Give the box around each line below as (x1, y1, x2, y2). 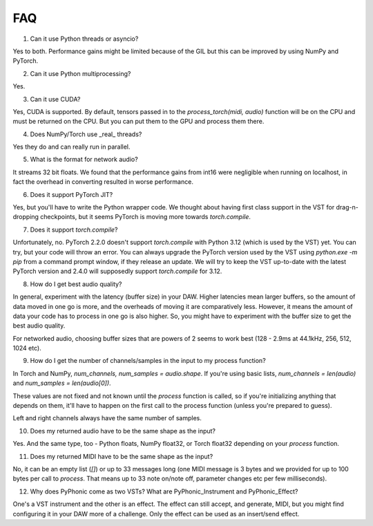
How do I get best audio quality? (30, 280, 122, 288)
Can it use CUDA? (30, 95, 81, 103)
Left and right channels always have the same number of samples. (12, 414, 202, 422)
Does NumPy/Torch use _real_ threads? (30, 130, 142, 138)
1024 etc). (12, 344, 41, 353)
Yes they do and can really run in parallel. (12, 142, 131, 151)
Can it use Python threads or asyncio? (30, 35, 139, 43)
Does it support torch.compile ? (30, 225, 118, 234)
